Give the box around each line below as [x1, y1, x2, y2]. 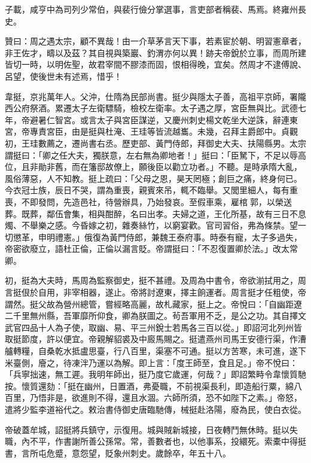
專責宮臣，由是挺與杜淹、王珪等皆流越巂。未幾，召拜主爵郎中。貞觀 [29, 125, 298, 138]
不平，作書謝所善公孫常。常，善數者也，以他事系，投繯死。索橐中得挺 [29, 435, 306, 447]
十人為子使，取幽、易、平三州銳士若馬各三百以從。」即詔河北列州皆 [38, 321, 302, 333]
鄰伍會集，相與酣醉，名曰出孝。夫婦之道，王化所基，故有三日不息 [46, 207, 306, 220]
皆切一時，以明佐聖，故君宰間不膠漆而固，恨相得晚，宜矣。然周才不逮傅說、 [5, 58, 306, 71]
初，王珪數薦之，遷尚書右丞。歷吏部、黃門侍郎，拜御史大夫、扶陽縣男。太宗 [5, 136, 306, 149]
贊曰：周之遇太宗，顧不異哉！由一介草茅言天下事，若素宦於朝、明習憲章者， [5, 35, 306, 47]
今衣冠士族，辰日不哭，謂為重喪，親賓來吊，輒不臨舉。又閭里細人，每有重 [5, 184, 298, 196]
